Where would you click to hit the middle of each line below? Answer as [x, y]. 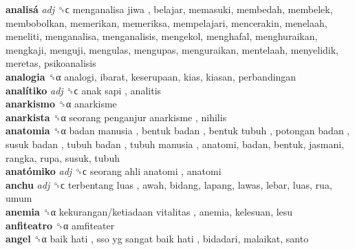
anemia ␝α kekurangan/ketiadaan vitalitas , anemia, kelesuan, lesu [149, 211]
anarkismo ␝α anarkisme [61, 104]
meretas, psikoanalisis [51, 63]
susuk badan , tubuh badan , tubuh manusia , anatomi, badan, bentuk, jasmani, [175, 144]
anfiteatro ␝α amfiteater [60, 225]
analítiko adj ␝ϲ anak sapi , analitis [84, 90]
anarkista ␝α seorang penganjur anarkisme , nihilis [116, 117]
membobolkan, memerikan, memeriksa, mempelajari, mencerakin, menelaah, [166, 22]
